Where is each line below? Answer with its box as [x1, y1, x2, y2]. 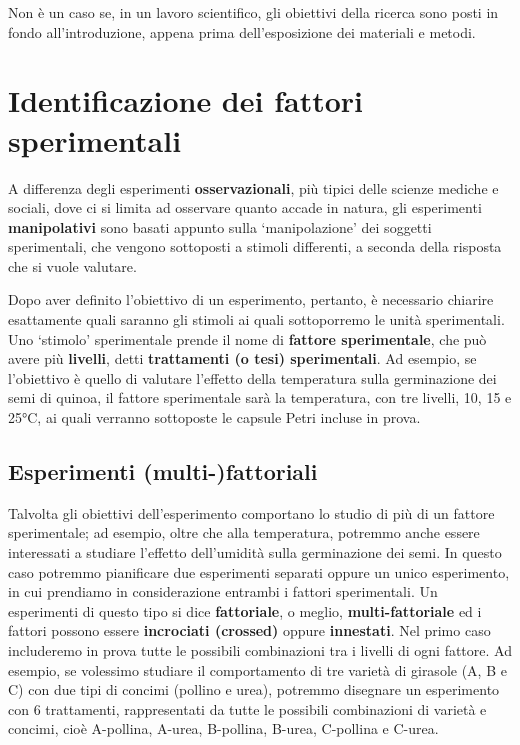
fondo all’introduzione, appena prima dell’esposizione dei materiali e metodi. [8, 21, 476, 42]
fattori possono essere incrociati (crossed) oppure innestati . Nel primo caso [8, 620, 491, 641]
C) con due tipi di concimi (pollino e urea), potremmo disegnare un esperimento [8, 679, 500, 700]
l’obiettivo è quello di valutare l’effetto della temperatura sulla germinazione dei [8, 367, 497, 388]
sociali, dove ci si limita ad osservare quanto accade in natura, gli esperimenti [8, 197, 482, 218]
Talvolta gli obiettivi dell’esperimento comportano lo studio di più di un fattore [8, 502, 495, 523]
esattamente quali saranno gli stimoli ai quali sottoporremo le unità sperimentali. [8, 309, 505, 330]
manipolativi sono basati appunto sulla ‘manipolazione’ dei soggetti [8, 216, 432, 237]
